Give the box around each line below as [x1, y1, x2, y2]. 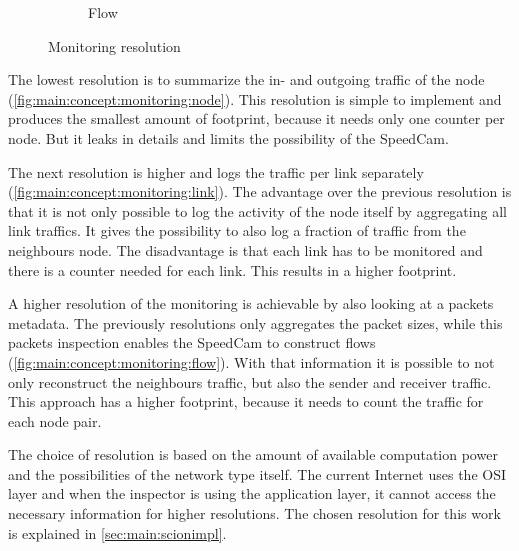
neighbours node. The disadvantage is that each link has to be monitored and [8, 239, 483, 260]
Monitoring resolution [48, 35, 181, 56]
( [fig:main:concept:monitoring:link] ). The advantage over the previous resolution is [8, 181, 512, 202]
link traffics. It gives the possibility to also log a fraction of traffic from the [8, 220, 466, 241]
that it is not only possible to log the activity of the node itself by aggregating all [8, 200, 507, 221]
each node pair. [8, 410, 102, 431]
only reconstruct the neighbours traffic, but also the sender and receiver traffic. [8, 371, 492, 392]
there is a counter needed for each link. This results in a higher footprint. [8, 259, 457, 280]
